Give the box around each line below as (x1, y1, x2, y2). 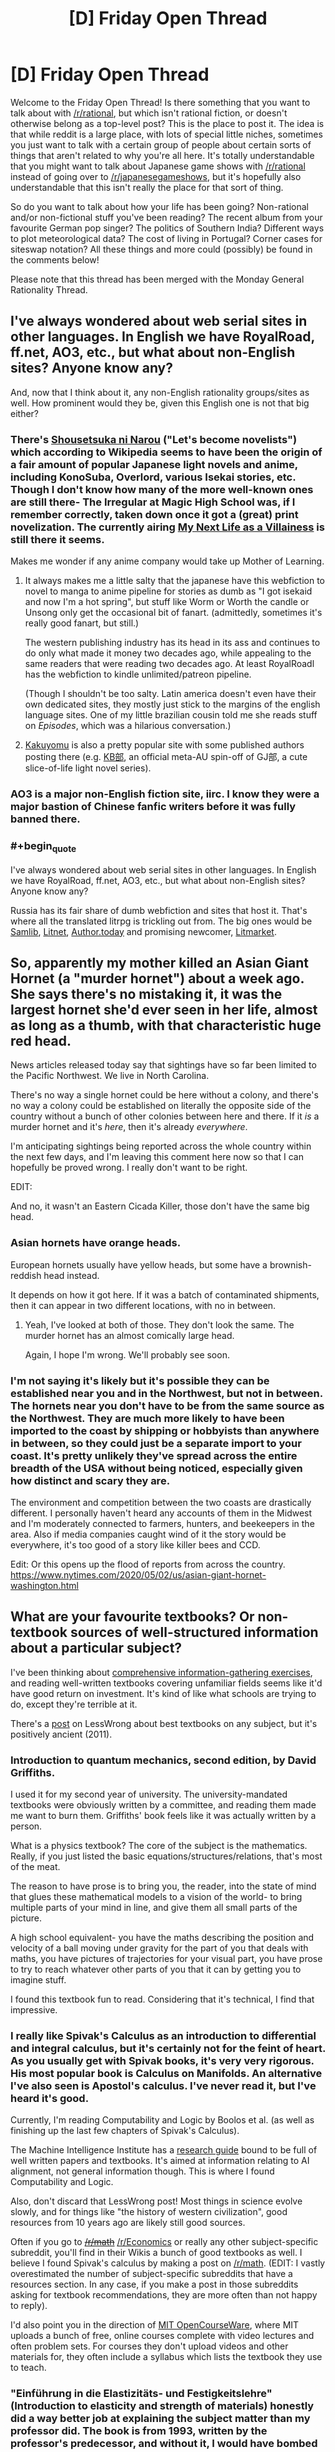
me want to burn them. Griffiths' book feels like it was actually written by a (10, 1810, 317, 1822)
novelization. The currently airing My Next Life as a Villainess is (10, 520, 325, 534)
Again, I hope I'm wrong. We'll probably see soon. (24, 1348, 230, 1361)
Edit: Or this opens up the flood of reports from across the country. (10, 1558, 286, 1570)
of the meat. (10, 1861, 61, 1873)
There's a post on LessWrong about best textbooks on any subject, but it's (10, 1717, 318, 1729)
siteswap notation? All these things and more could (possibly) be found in (10, 243, 313, 255)
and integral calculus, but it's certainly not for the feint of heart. (10, 2041, 326, 2055)
